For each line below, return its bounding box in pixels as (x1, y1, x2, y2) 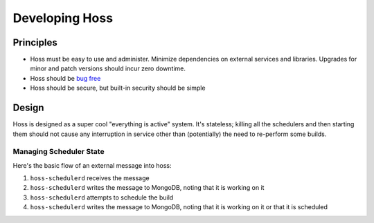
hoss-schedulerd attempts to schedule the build (30, 193, 174, 202)
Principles (12, 37, 58, 48)
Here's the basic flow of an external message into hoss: (12, 161, 172, 169)
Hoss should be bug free (30, 74, 101, 82)
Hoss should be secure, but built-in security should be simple (30, 84, 206, 93)
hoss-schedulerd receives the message (30, 174, 150, 182)
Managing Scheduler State (12, 147, 105, 157)
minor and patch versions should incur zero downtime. (30, 64, 186, 72)
